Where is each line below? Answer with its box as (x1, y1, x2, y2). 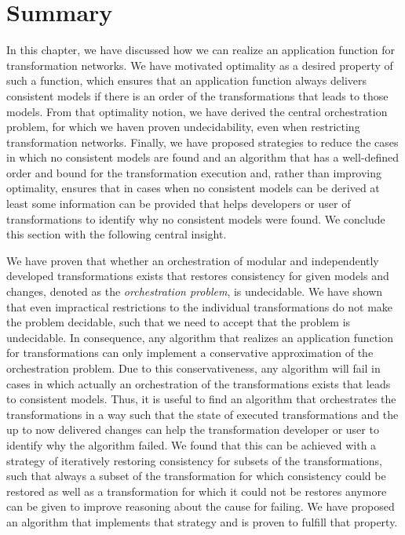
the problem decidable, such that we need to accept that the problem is (6, 314, 351, 330)
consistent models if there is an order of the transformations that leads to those (6, 87, 389, 104)
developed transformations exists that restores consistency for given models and (6, 267, 389, 284)
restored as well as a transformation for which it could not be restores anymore (6, 482, 387, 499)
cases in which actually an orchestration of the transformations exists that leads (6, 375, 391, 391)
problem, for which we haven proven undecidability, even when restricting (6, 118, 360, 135)
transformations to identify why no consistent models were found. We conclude (6, 210, 385, 227)
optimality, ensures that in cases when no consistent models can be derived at (6, 180, 380, 196)
